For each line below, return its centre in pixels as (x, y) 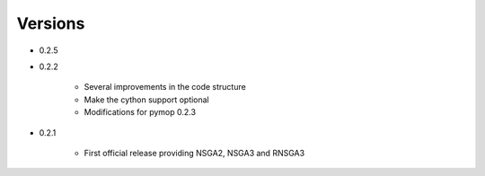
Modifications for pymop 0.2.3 (140, 112)
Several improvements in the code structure (165, 87)
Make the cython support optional (147, 100)
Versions (51, 23)
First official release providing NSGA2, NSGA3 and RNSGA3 (194, 153)
